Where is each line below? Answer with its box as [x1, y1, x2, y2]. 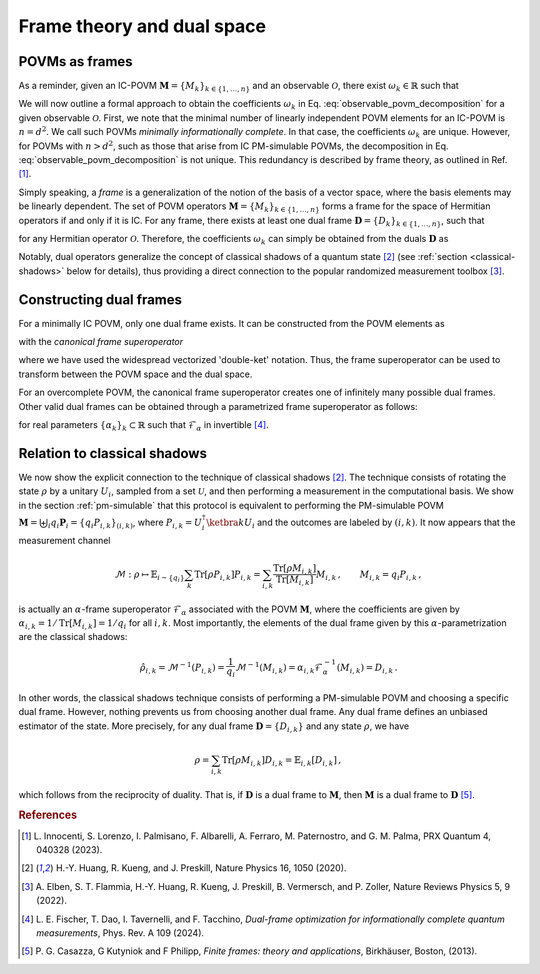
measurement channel [18, 534, 111, 546]
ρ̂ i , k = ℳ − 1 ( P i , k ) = [139, 660, 225, 675]
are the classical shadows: [18, 631, 128, 643]
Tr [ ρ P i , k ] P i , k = [194, 568, 261, 582]
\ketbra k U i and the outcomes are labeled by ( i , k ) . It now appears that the [206, 516, 516, 530]
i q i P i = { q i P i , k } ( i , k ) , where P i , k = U [47, 516, 203, 530]
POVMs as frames [18, 53, 134, 70]
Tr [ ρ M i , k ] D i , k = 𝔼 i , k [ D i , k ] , [221, 754, 342, 768]
